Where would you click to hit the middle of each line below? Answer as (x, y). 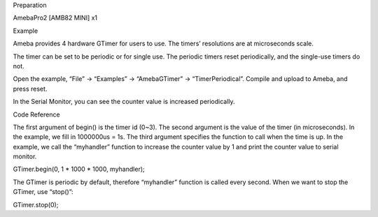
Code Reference (36, 114)
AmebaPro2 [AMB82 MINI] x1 (55, 18)
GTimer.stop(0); (36, 204)
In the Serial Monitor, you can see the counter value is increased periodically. (124, 102)
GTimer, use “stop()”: (43, 192)
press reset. (30, 89)
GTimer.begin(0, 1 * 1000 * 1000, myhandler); (79, 169)
